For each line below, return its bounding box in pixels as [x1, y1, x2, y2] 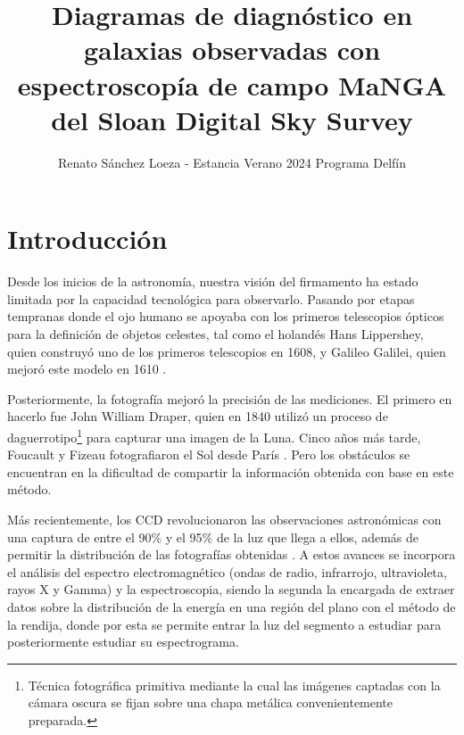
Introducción [7, 220, 168, 257]
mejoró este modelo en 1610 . [7, 359, 167, 378]
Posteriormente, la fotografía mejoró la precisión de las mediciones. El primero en [7, 389, 452, 408]
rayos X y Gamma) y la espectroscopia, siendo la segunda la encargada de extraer [7, 580, 455, 599]
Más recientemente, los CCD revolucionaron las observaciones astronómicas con [7, 510, 442, 528]
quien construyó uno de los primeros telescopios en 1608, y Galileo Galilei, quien [7, 342, 446, 360]
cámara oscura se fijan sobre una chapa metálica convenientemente [28, 693, 394, 712]
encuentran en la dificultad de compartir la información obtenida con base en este [7, 462, 454, 481]
